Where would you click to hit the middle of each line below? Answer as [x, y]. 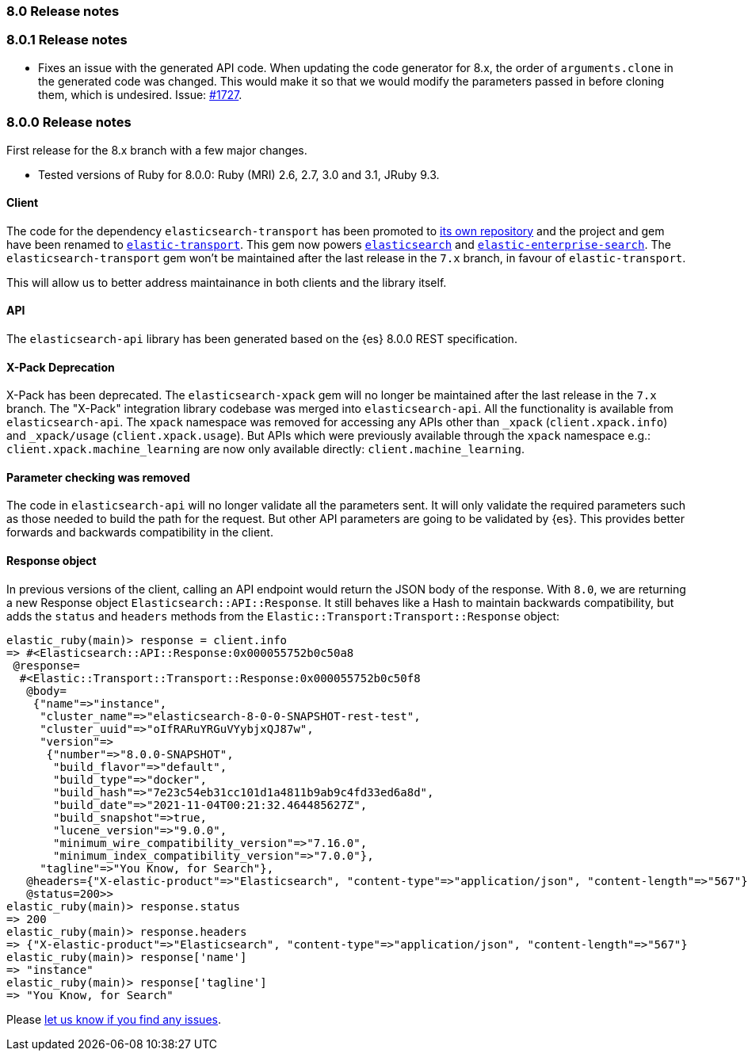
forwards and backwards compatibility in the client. [140, 532]
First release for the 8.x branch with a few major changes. [157, 150]
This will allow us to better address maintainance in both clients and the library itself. [227, 282]
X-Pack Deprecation [61, 367]
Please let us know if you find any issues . [114, 1019]
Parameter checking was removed [98, 477]
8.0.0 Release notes [69, 122]
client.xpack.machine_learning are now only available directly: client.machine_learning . [266, 449]
